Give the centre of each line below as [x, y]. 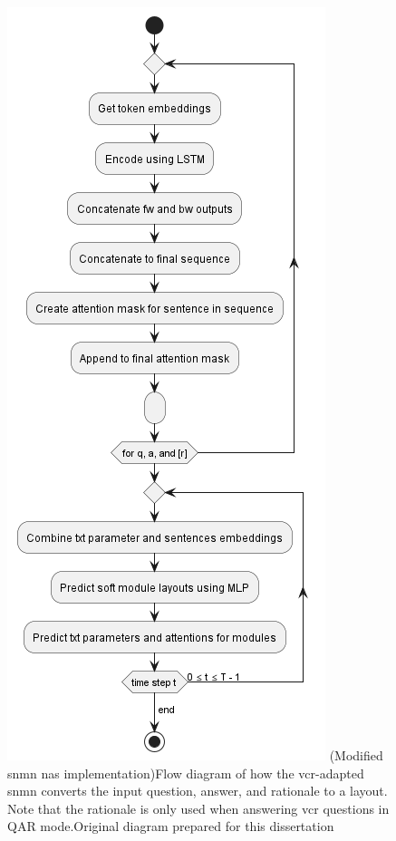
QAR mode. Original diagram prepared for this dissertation [171, 826]
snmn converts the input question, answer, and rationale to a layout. [198, 791]
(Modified [356, 755]
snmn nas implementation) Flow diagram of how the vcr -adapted [186, 773]
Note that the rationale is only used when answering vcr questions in [198, 808]
